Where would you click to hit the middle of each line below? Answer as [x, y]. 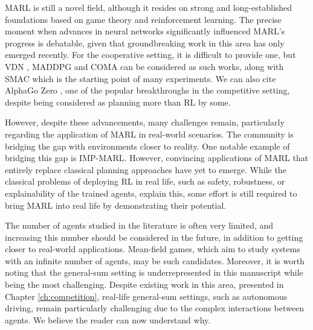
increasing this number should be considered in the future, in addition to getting [154, 237]
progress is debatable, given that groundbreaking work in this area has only [145, 43]
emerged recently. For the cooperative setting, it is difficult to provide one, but [150, 55]
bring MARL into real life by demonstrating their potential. [116, 205]
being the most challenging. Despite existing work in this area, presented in [144, 284]
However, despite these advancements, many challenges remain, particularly [145, 122]
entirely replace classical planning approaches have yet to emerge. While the [146, 169]
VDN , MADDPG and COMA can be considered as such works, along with [144, 66]
